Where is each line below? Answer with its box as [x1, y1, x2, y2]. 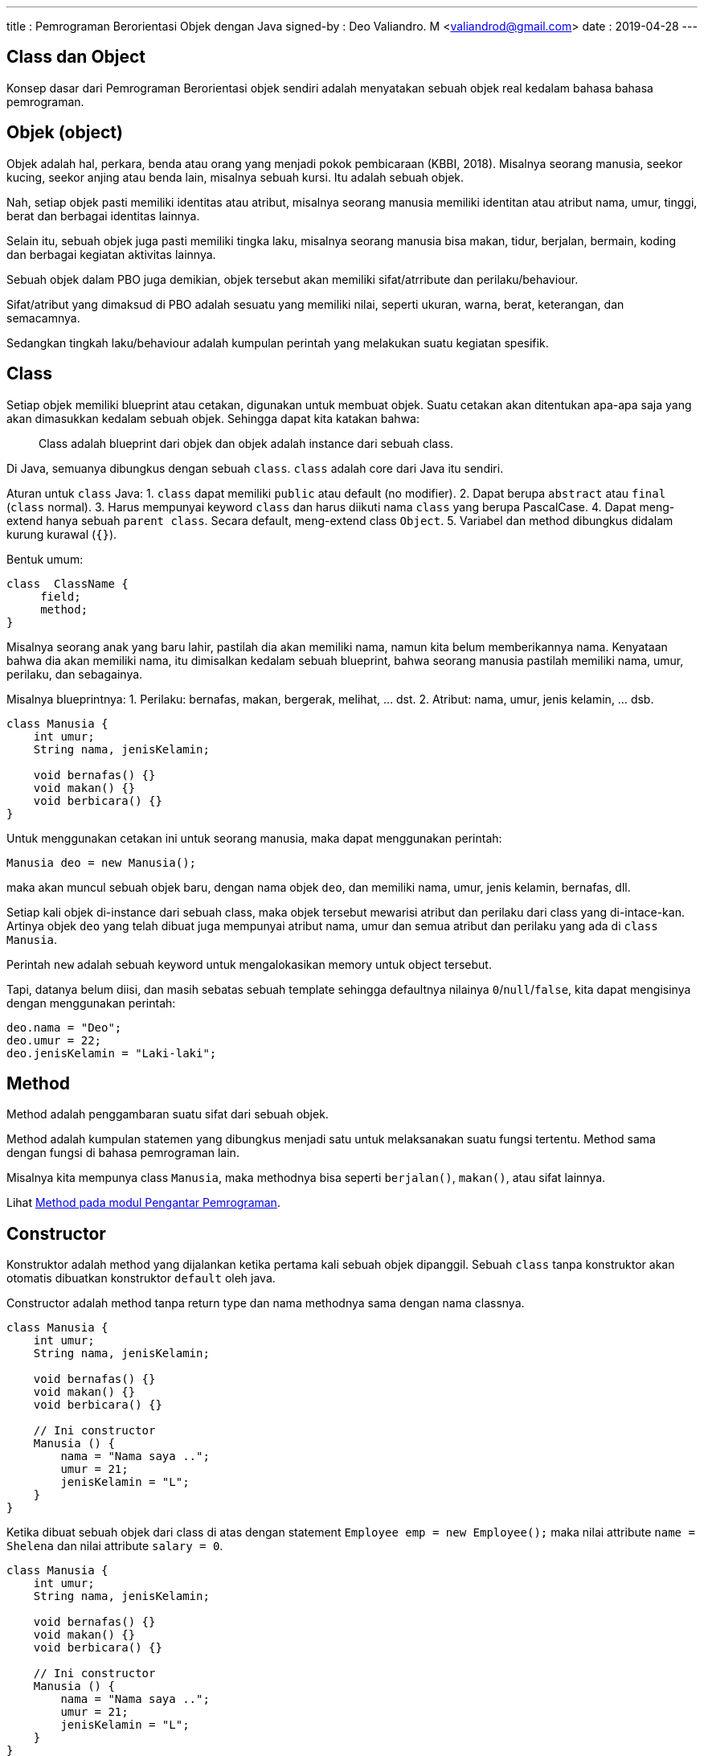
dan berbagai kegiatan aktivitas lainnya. [6, 247, 216, 261]
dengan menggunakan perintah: [6, 995, 176, 1010]
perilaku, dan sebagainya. [6, 667, 143, 681]
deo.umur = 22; [6, 1033, 102, 1047]
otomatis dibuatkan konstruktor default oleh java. [6, 1271, 276, 1286]
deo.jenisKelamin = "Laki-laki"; [6, 1046, 217, 1060]
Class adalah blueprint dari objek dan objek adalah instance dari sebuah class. [39, 436, 454, 450]
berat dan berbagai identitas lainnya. [6, 208, 200, 223]
